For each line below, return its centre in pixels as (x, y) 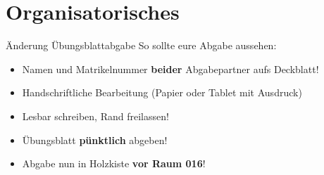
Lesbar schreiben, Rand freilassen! (95, 116)
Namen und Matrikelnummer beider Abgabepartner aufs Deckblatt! (170, 69)
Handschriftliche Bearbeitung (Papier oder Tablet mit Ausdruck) (162, 92)
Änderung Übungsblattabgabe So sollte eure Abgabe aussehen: (141, 45)
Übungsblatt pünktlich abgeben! (95, 140)
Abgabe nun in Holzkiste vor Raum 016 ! (114, 163)
